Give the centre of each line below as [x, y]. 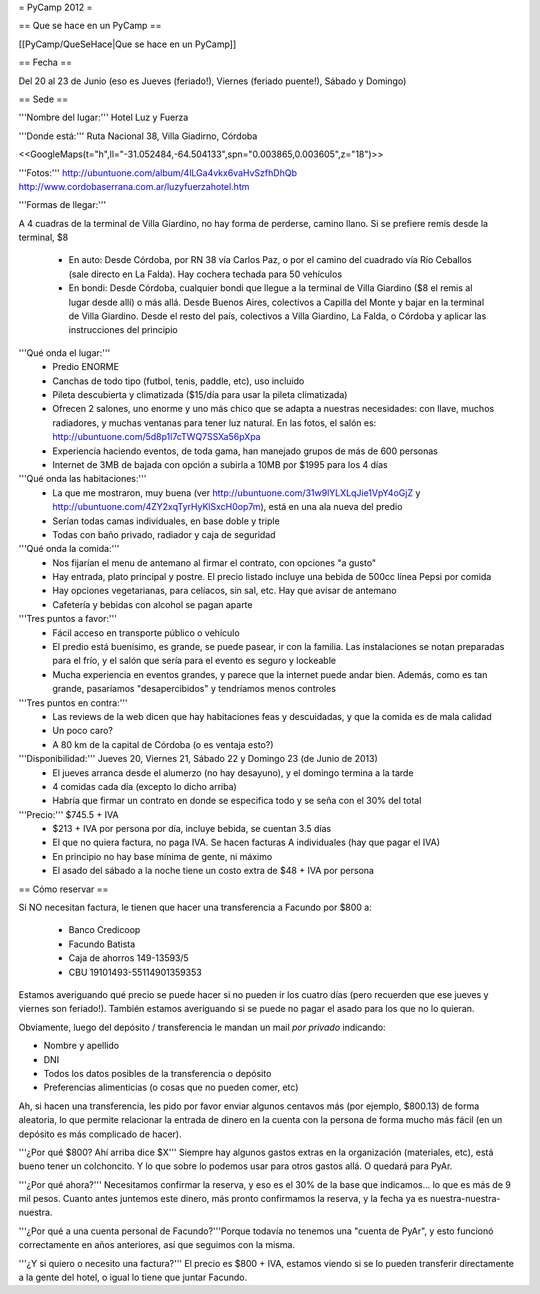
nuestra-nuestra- [465, 1199]
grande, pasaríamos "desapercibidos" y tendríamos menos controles [194, 689]
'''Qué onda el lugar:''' [64, 352]
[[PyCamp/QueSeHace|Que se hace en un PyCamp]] [127, 44]
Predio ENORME [86, 367]
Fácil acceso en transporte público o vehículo [146, 632]
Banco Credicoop [104, 930]
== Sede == [43, 99]
